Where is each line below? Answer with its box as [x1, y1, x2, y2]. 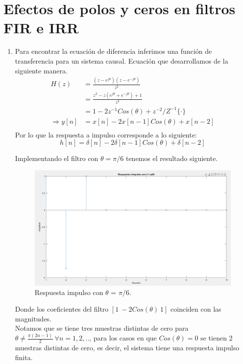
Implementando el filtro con [15, 153, 98, 163]
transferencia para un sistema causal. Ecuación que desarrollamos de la [15, 55, 228, 66]
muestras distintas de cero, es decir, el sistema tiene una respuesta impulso [15, 342, 240, 352]
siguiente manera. [15, 65, 68, 75]
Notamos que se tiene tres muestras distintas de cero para [15, 323, 189, 333]
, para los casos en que [89, 333, 157, 343]
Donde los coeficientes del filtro [15, 304, 109, 314]
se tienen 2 [200, 333, 233, 343]
